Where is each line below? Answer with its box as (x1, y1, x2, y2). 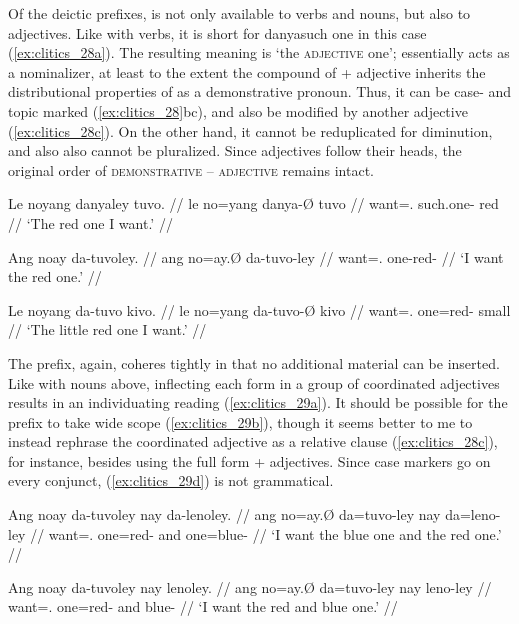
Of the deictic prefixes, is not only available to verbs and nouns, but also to (8, 3, 471, 23)
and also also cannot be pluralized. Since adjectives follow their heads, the (8, 140, 462, 161)
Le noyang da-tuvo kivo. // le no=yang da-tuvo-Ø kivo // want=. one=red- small (8, 299, 511, 320)
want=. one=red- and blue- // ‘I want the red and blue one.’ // (8, 596, 398, 617)
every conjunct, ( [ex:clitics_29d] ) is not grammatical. (8, 470, 334, 491)
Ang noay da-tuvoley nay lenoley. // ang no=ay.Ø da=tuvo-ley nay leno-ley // (8, 576, 492, 597)
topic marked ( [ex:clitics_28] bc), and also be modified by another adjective (8, 100, 468, 121)
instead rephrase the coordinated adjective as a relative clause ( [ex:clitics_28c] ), (8, 431, 498, 452)
